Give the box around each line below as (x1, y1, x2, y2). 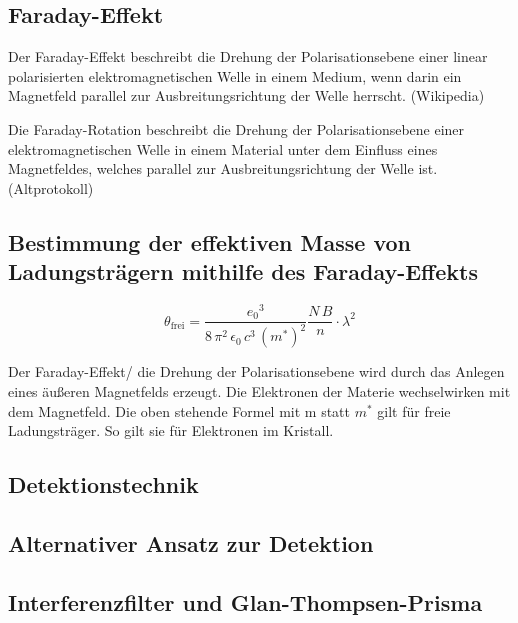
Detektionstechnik (8, 469, 199, 500)
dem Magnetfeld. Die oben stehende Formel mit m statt (8, 400, 351, 421)
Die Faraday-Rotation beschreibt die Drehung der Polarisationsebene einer (8, 118, 465, 139)
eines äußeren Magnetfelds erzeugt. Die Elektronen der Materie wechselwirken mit (8, 381, 511, 402)
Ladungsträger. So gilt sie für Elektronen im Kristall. (8, 420, 334, 441)
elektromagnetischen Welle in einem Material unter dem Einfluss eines (8, 138, 438, 159)
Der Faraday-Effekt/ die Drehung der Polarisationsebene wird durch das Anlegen (8, 361, 505, 382)
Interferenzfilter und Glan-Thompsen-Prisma (8, 586, 483, 617)
